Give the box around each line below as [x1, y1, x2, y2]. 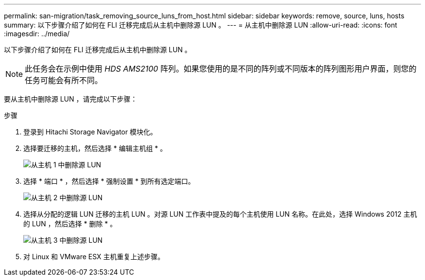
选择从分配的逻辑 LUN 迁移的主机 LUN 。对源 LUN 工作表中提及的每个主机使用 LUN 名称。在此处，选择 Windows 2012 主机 [23, 210, 417, 218]
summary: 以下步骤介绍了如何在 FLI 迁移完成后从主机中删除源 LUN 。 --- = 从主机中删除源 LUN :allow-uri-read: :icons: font [4, 21, 397, 29]
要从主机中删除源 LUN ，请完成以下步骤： [4, 95, 137, 103]
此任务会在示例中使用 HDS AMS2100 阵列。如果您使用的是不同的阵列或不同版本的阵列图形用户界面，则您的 [25, 64, 417, 74]
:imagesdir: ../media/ [4, 29, 70, 38]
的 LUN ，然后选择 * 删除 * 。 [23, 220, 117, 228]
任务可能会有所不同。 [25, 75, 103, 85]
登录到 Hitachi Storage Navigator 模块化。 [23, 128, 157, 136]
